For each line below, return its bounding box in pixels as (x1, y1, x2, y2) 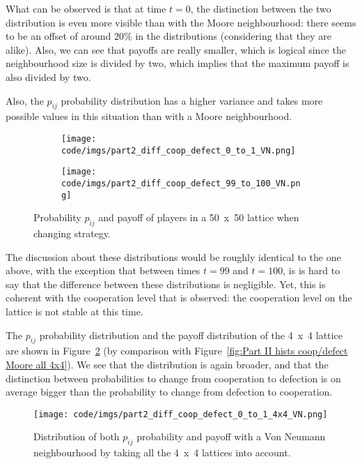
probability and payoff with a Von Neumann (136, 429, 326, 444)
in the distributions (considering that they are (135, 29, 331, 43)
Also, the (6, 93, 44, 107)
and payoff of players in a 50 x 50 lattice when (98, 210, 299, 225)
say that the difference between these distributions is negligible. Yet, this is (6, 276, 326, 291)
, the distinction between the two (190, 1, 331, 15)
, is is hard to (283, 263, 340, 278)
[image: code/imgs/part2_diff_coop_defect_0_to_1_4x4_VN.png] (33, 409, 328, 419)
